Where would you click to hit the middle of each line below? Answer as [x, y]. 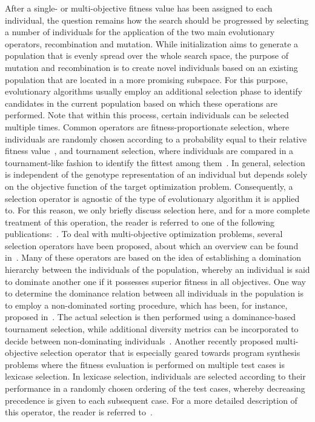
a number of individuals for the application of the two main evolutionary [140, 32]
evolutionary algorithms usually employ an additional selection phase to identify [154, 91]
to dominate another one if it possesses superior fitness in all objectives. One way [155, 281]
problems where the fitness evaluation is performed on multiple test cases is [145, 364]
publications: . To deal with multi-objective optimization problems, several [144, 234]
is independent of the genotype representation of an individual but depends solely [156, 174]
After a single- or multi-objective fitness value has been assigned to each [139, 8]
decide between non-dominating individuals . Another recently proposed [139, 340]
